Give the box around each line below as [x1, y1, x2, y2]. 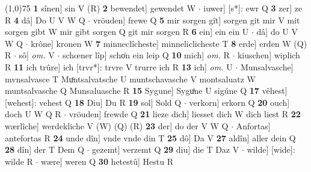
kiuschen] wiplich [237, 49, 300, 61]
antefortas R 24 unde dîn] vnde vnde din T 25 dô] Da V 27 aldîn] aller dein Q [5, 131, 296, 144]
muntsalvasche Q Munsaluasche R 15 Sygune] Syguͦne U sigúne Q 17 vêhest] [5, 84, 288, 97]
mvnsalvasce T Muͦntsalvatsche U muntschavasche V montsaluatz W [5, 72, 256, 85]
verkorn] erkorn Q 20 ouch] [189, 96, 290, 108]
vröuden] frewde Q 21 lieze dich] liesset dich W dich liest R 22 [69, 108, 301, 120]
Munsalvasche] [240, 60, 294, 73]
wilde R [5, 155, 33, 167]
